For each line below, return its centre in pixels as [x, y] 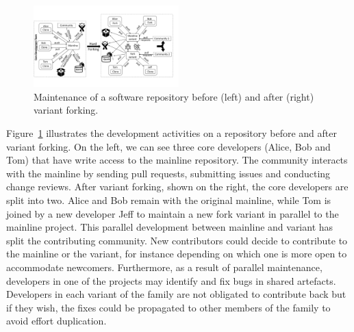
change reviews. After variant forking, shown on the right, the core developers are [177, 187]
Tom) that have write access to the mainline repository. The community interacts [177, 160]
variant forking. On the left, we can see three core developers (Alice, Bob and [168, 146]
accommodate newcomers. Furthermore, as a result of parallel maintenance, [164, 267]
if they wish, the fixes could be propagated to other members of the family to [168, 307]
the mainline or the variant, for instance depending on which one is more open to [177, 254]
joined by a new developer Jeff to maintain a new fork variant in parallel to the [173, 213]
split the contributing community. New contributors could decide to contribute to [177, 240]
